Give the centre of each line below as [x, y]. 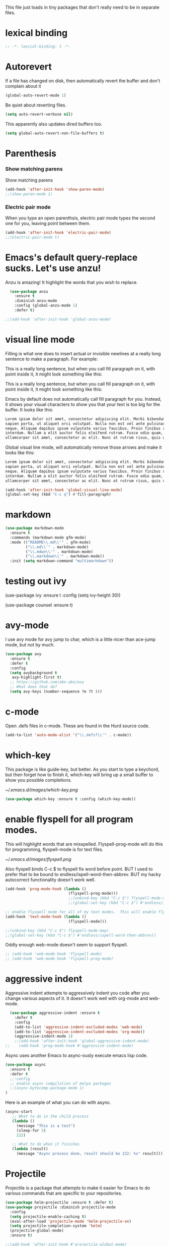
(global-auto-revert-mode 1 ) [36, 95]
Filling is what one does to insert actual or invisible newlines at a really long [83, 353]
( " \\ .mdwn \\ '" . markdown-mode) [59, 552]
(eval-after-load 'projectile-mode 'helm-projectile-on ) [71, 1221]
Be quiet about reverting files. [36, 105]
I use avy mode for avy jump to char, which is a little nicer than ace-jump [80, 639]
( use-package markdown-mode [35, 528]
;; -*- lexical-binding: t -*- [38, 46]
